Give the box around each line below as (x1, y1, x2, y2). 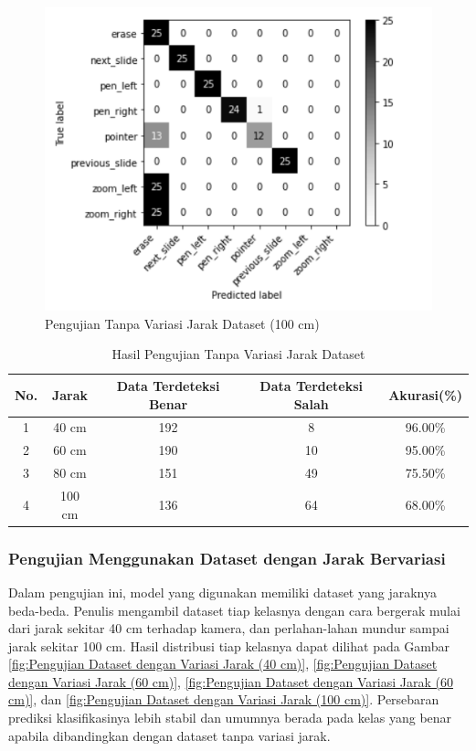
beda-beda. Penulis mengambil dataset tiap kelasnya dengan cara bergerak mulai (8, 600, 460, 619)
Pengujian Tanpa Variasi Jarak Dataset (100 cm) (45, 313, 320, 333)
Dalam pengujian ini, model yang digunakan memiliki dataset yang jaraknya (8, 582, 437, 601)
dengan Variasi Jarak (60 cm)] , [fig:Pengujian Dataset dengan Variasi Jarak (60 (8, 672, 453, 691)
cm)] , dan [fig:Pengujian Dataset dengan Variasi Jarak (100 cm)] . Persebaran (8, 690, 439, 709)
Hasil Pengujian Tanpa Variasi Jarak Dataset (111, 344, 365, 364)
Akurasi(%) (388, 385, 462, 404)
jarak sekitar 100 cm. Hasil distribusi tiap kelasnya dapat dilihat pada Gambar (8, 636, 450, 655)
